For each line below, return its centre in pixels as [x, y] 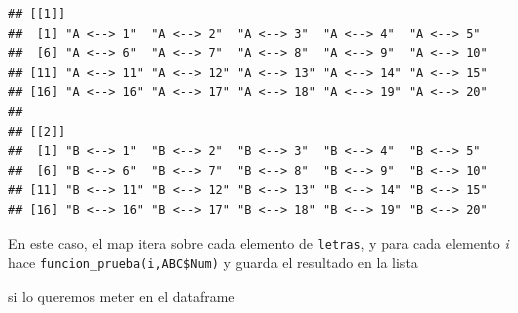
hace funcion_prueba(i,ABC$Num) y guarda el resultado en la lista [213, 262]
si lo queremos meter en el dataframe [121, 295]
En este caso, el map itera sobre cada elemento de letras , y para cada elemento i [258, 242]
